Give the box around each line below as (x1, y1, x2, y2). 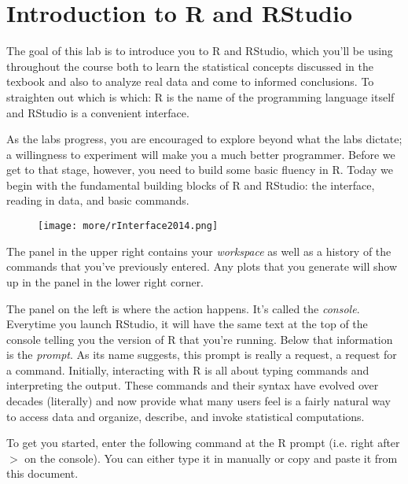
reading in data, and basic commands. (6, 192, 189, 209)
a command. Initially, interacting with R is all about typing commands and (6, 361, 369, 378)
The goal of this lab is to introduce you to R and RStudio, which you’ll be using (6, 42, 393, 59)
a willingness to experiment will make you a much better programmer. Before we (6, 146, 395, 162)
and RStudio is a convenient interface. (6, 104, 189, 120)
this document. (6, 465, 79, 482)
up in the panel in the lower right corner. (6, 273, 204, 290)
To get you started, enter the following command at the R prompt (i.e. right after (6, 434, 400, 451)
